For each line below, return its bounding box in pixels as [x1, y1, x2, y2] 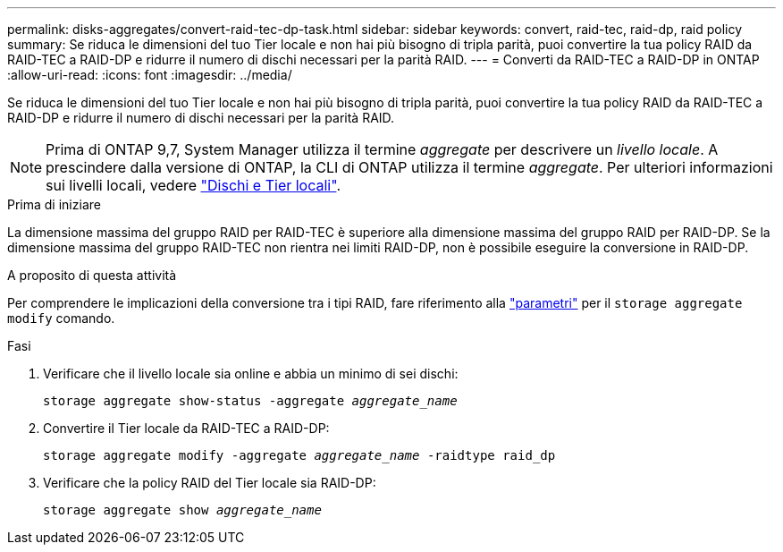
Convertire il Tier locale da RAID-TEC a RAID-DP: [43, 420, 330, 436]
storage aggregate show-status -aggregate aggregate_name [43, 394, 458, 408]
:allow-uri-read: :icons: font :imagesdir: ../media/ [7, 67, 292, 82]
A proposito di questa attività [7, 268, 177, 283]
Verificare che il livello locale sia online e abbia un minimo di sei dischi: [43, 366, 459, 381]
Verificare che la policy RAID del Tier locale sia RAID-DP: [43, 475, 376, 490]
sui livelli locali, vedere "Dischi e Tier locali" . [46, 176, 341, 194]
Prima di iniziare [7, 197, 101, 212]
